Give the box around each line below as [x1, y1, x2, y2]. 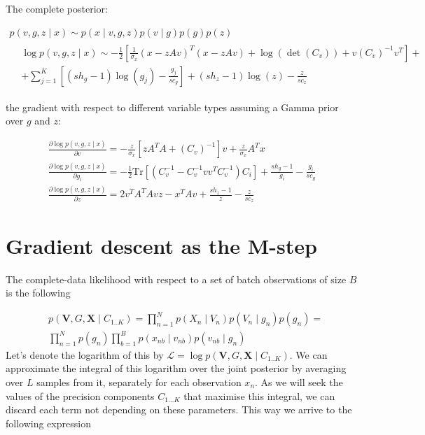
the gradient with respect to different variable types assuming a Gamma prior [6, 99, 339, 114]
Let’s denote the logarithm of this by [6, 347, 164, 362]
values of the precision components [6, 388, 155, 403]
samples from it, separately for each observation [36, 375, 242, 389]
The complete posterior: [6, 1, 108, 15]
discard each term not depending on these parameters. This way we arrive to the [6, 402, 352, 417]
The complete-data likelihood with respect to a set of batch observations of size [6, 271, 347, 286]
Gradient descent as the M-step [6, 231, 317, 259]
